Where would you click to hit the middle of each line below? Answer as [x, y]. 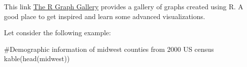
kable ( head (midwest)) [37, 58]
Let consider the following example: [57, 33]
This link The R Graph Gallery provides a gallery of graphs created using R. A [124, 6]
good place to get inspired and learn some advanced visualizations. [105, 16]
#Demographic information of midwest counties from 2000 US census [109, 49]
